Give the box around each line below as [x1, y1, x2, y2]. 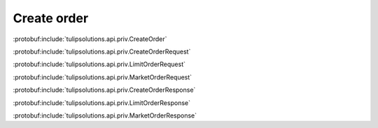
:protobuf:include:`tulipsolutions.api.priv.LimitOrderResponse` [13, 98, 190, 107]
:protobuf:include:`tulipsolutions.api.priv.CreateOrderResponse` [13, 86, 196, 94]
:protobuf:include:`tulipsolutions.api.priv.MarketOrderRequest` [13, 73, 192, 81]
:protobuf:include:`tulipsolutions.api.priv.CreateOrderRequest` [13, 47, 191, 56]
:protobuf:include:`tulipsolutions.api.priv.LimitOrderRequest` [13, 60, 185, 69]
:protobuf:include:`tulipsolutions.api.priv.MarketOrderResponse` [13, 111, 197, 120]
